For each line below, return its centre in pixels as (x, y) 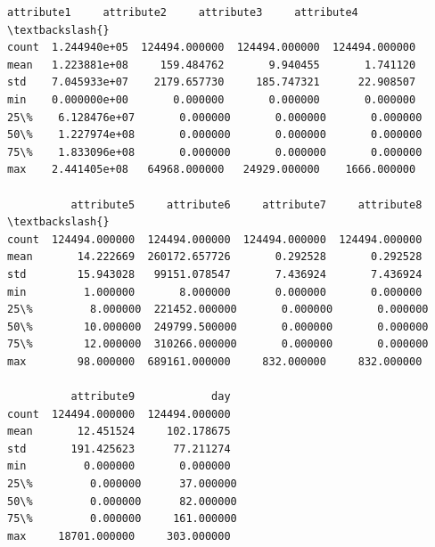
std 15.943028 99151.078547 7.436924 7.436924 (215, 274)
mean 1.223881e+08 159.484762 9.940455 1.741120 (212, 65)
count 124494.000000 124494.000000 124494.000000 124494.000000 (215, 239)
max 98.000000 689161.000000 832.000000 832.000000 (215, 361)
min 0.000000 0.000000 (119, 466)
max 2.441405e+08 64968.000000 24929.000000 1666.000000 (212, 170)
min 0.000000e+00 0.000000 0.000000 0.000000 (212, 99)
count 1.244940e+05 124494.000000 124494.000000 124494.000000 (212, 48)
